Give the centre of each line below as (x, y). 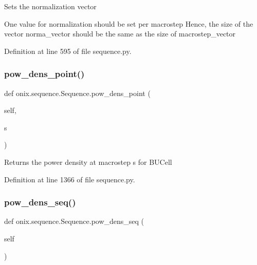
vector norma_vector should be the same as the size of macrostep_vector (120, 34)
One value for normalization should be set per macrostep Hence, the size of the (129, 23)
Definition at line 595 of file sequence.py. (68, 51)
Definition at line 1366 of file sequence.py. (70, 179)
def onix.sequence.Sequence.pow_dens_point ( (77, 93)
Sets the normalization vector (50, 6)
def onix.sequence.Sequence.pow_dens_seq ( (74, 221)
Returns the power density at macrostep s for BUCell (88, 162)
